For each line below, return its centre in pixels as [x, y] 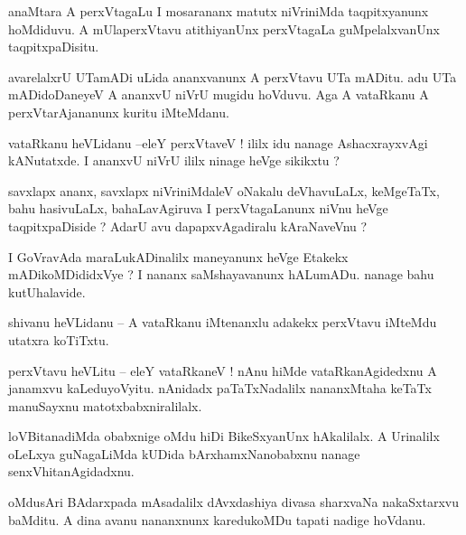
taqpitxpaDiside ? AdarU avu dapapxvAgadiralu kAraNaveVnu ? [188, 225]
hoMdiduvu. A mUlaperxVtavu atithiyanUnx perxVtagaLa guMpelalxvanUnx [224, 28]
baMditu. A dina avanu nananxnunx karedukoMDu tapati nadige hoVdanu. [217, 519]
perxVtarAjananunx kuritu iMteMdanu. [119, 112]
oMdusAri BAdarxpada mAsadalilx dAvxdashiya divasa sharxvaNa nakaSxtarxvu [233, 502]
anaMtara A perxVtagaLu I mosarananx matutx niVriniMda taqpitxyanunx [219, 11]
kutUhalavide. [47, 291]
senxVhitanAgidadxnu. [71, 471]
